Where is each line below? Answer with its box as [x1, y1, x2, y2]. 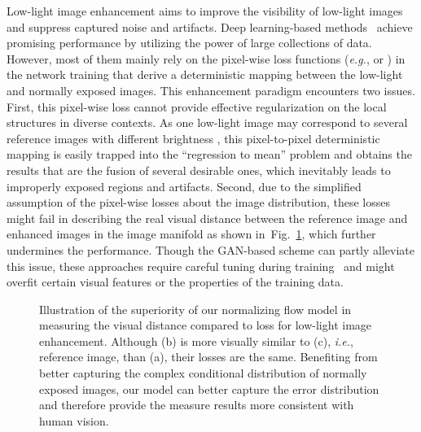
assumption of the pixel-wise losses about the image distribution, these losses [7, 194, 391, 211]
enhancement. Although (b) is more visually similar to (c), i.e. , [39, 332, 354, 349]
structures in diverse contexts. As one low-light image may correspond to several [7, 114, 408, 131]
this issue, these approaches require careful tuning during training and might [7, 257, 395, 274]
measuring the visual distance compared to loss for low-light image [39, 316, 372, 334]
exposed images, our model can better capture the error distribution [39, 380, 379, 397]
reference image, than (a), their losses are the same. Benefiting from [39, 348, 378, 365]
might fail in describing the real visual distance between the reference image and [7, 209, 408, 226]
